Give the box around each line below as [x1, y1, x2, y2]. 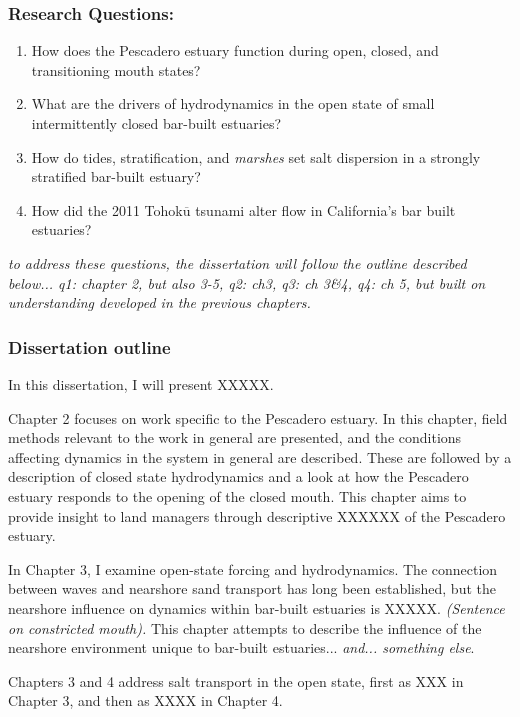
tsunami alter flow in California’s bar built [195, 199, 456, 220]
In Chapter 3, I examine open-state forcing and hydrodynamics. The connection [8, 558, 498, 579]
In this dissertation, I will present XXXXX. [8, 373, 274, 394]
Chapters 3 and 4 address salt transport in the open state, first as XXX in [8, 670, 464, 691]
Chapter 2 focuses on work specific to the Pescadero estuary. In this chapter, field [8, 407, 508, 428]
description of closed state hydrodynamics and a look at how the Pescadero [8, 466, 469, 487]
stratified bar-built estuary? [31, 166, 201, 187]
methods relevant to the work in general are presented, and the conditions [8, 427, 462, 448]
